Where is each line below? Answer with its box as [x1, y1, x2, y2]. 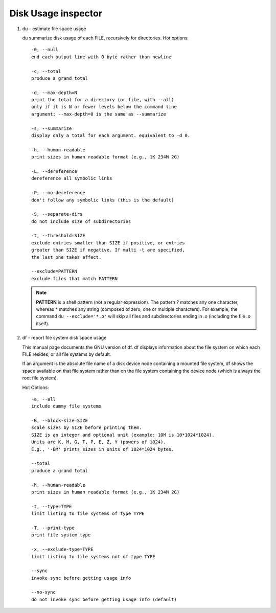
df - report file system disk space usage [22, 335, 107, 341]
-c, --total [31, 68, 61, 74]
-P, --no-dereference [31, 190, 85, 196]
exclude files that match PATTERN [31, 276, 118, 281]
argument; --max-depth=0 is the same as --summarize [31, 111, 166, 117]
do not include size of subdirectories [31, 218, 131, 224]
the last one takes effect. [31, 254, 102, 260]
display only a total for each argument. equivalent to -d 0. [31, 133, 191, 139]
